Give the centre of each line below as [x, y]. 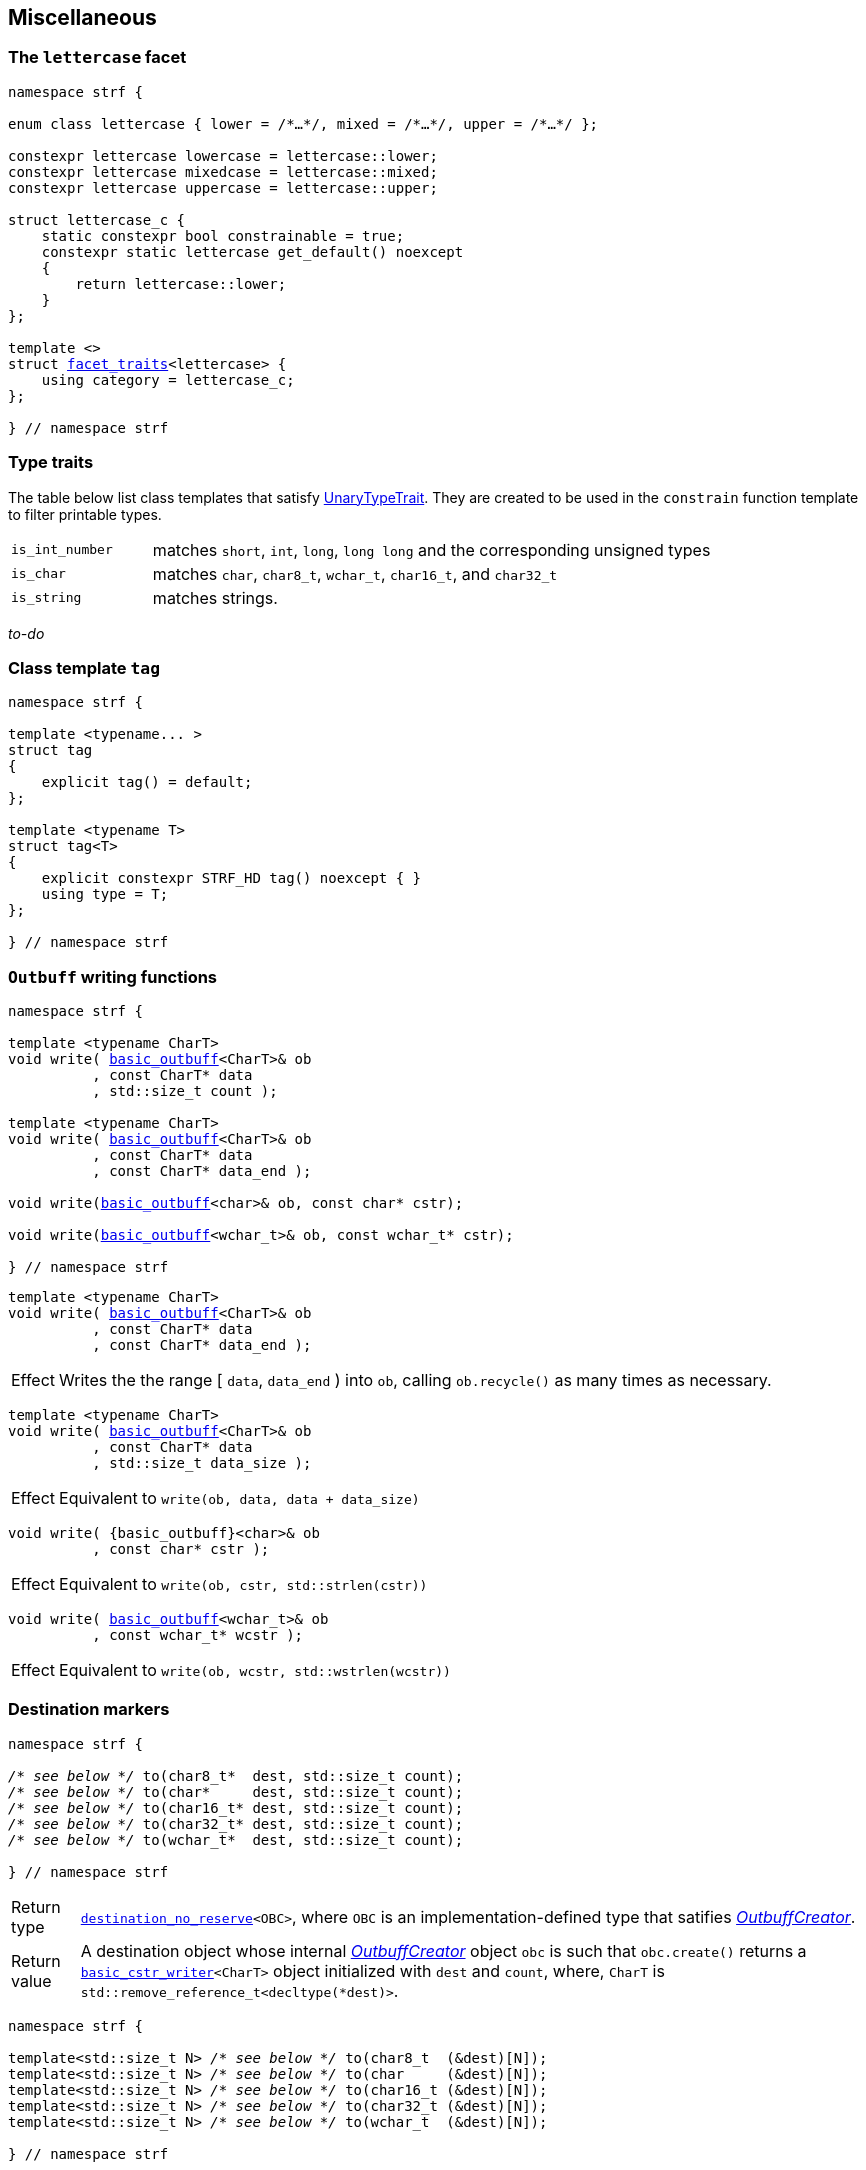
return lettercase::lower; [181, 283]
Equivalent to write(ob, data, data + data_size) [239, 1498]
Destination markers [89, 1709]
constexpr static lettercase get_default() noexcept [252, 251]
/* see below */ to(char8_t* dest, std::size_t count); [236, 1775]
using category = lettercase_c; [168, 379]
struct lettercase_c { [97, 219]
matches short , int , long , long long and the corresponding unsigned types [431, 549]
